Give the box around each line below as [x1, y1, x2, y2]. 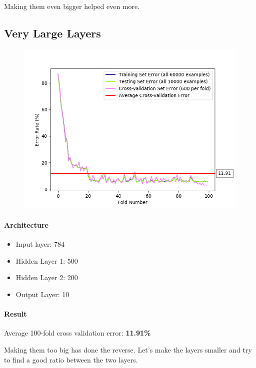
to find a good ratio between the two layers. [4, 354, 138, 365]
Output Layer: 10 [15, 289, 69, 299]
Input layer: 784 [15, 239, 65, 249]
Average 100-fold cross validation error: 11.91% [4, 328, 151, 338]
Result [4, 309, 27, 319]
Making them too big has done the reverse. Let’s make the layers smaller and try [4, 344, 252, 355]
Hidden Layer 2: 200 [15, 272, 78, 283]
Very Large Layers [4, 25, 101, 40]
